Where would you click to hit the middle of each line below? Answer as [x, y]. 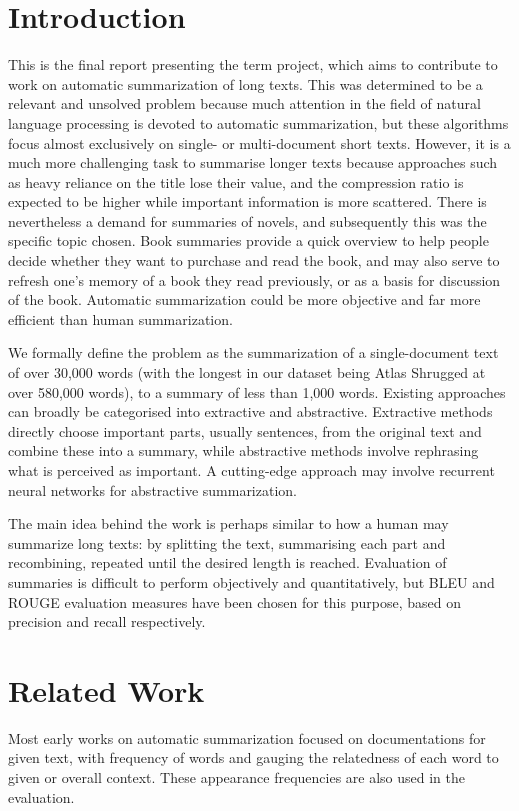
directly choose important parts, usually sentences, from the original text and [245, 430]
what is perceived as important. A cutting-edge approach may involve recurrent [251, 470]
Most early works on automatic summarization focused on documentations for [247, 737]
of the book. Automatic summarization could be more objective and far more [244, 299]
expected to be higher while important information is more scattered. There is [247, 201]
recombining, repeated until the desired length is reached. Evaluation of [227, 562]
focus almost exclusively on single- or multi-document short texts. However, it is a [259, 142]
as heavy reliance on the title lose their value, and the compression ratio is [236, 181]
